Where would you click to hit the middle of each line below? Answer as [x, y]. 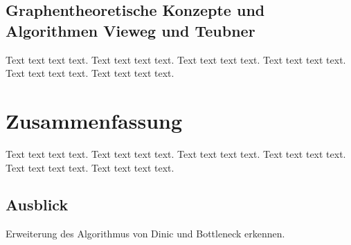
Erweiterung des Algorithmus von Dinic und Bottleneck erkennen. [145, 234]
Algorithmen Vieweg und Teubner [130, 30]
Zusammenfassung [94, 120]
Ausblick [37, 205]
